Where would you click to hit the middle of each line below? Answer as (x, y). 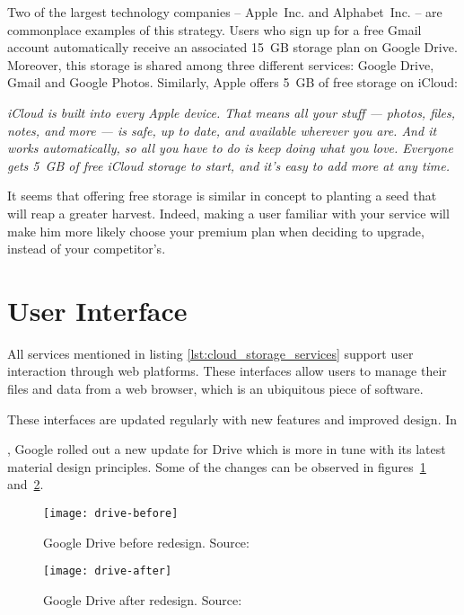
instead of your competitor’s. (87, 249)
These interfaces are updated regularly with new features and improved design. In (232, 419)
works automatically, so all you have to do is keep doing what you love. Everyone (230, 148)
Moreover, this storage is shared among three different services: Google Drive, (221, 64)
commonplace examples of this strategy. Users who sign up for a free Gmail (214, 29)
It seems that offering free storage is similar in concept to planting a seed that (222, 196)
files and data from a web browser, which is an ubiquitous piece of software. (215, 389)
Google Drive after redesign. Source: (143, 599)
